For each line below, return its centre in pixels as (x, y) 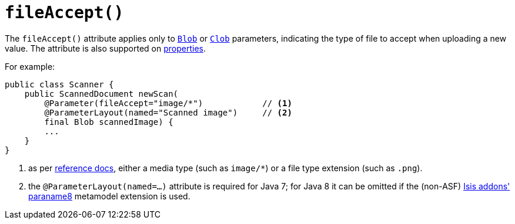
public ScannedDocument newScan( (101, 94)
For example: (30, 66)
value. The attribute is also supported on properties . (106, 48)
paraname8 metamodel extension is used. (109, 196)
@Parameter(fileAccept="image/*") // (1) (168, 103)
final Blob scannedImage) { (109, 122)
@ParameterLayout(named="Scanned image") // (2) (168, 112)
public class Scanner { (59, 84)
